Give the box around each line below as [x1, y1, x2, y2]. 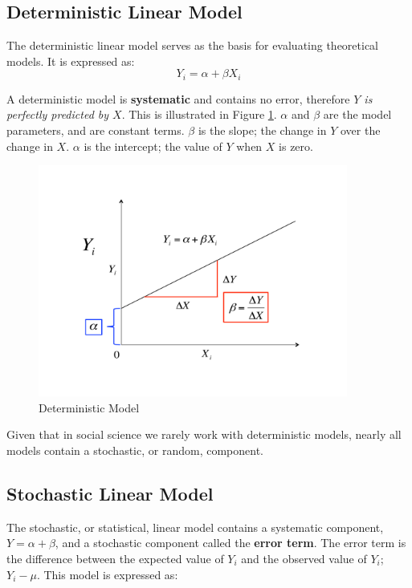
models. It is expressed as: [6, 52, 135, 69]
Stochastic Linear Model [6, 481, 214, 505]
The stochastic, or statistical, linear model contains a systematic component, [6, 518, 384, 535]
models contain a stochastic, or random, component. [6, 442, 263, 458]
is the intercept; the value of [84, 137, 222, 154]
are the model [323, 106, 392, 123]
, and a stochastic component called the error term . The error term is [55, 534, 406, 551]
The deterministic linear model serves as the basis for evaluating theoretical [6, 37, 379, 54]
